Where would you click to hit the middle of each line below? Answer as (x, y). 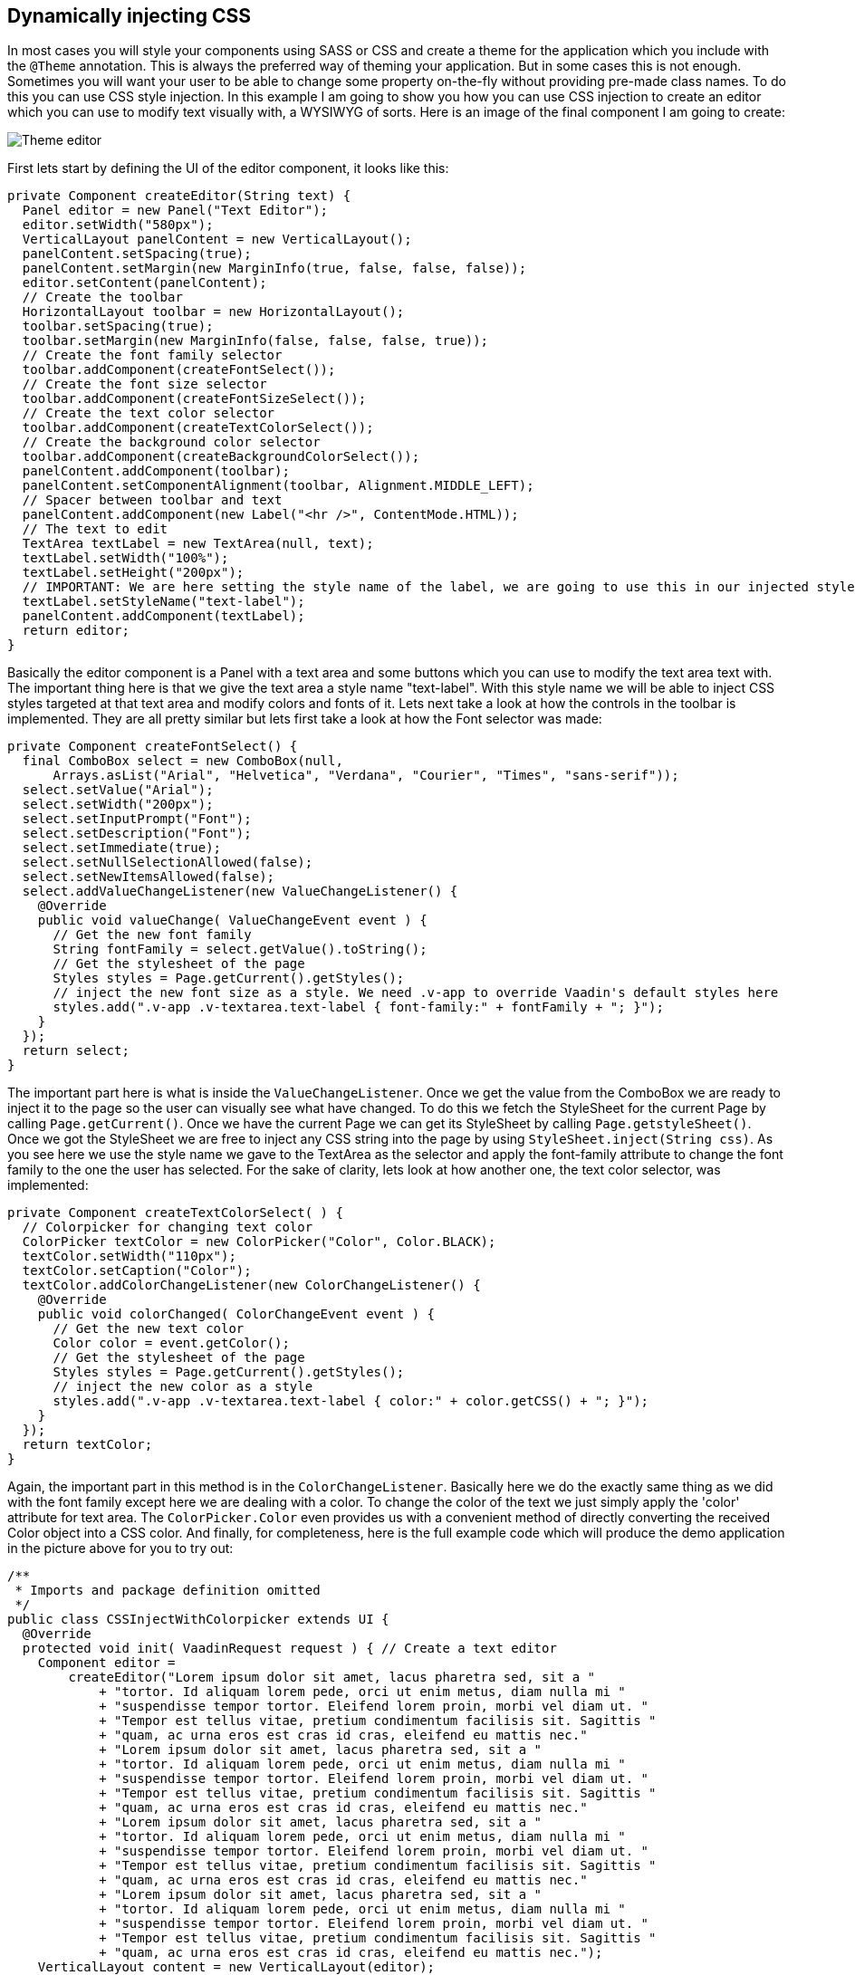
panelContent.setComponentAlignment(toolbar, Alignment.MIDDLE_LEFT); (278, 486)
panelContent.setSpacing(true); (137, 254)
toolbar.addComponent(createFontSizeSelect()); (194, 399)
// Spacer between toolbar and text (152, 500)
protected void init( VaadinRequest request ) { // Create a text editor (289, 1649)
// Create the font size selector (144, 384)
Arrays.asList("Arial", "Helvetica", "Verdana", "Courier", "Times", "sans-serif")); (366, 776)
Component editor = (106, 1663)
